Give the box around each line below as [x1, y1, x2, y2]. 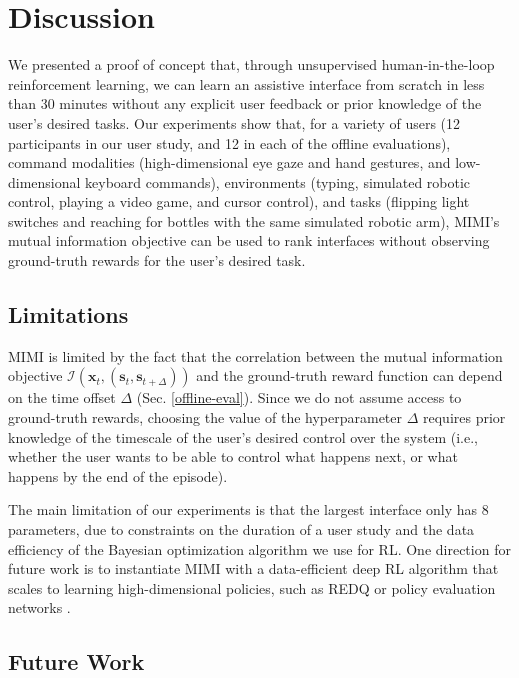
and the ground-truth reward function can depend [196, 365, 503, 386]
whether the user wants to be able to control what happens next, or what [8, 446, 458, 467]
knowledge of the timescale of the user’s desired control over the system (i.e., [8, 426, 478, 447]
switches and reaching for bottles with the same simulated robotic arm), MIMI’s [8, 210, 500, 231]
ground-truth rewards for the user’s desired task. [8, 250, 306, 271]
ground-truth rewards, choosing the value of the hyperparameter [8, 407, 403, 428]
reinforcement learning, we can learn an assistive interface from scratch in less [8, 73, 485, 94]
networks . [8, 597, 71, 618]
